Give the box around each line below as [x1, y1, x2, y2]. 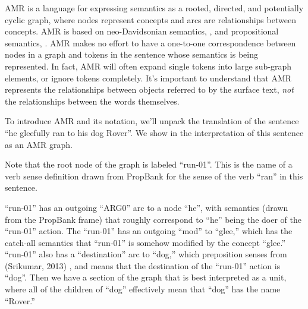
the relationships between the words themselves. [5, 94, 180, 107]
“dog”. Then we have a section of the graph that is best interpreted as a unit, [5, 271, 287, 283]
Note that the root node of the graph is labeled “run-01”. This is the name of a [5, 158, 293, 171]
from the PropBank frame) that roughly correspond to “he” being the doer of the [5, 213, 301, 225]
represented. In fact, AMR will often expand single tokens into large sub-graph [5, 59, 292, 72]
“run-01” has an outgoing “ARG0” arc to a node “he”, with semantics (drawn [5, 201, 288, 213]
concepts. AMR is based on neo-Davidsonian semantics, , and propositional [5, 25, 279, 37]
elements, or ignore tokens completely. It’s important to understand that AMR [5, 71, 292, 84]
